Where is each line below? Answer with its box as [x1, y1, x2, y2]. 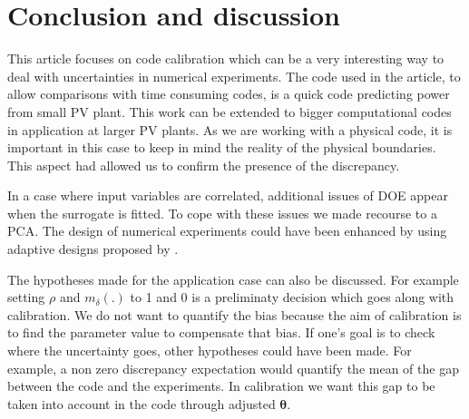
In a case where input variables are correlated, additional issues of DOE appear [7, 186, 448, 205]
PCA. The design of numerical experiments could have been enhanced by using [7, 221, 447, 240]
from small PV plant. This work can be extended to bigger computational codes [7, 102, 452, 121]
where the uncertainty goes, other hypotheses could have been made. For [7, 341, 412, 360]
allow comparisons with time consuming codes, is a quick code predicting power [7, 84, 450, 103]
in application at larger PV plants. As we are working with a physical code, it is [7, 120, 453, 139]
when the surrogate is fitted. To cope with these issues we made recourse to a [7, 203, 437, 222]
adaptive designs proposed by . [7, 239, 179, 258]
